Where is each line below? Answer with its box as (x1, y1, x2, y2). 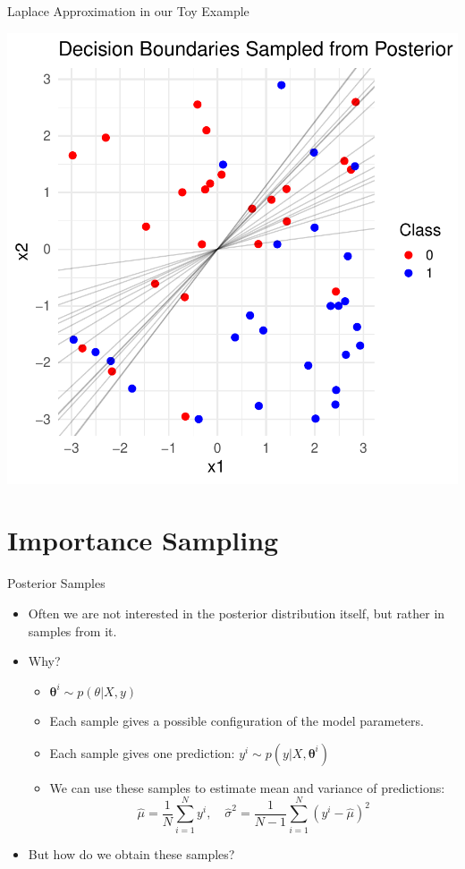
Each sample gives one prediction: (49, 743, 235, 762)
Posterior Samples (7, 574, 106, 592)
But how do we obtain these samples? (28, 844, 235, 863)
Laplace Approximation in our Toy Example (7, 2, 249, 20)
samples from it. (28, 621, 117, 640)
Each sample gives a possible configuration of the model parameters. (49, 711, 424, 730)
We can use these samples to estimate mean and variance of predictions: (49, 778, 445, 797)
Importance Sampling (7, 522, 279, 558)
